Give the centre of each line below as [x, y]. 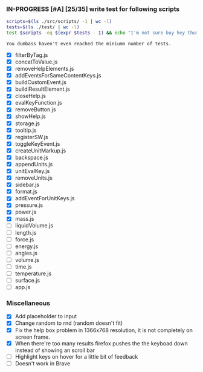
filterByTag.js [31, 55]
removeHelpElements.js [44, 69]
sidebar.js [27, 185]
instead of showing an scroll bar [55, 350]
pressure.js [29, 205]
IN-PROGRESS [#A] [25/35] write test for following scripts [93, 9]
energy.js [27, 246]
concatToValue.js [36, 62]
